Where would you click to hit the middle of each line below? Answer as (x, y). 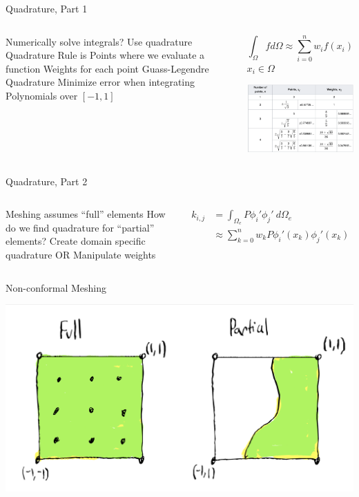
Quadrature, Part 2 (47, 181)
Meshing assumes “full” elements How (86, 214)
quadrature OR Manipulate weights (81, 254)
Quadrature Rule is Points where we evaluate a (105, 55)
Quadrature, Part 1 (47, 8)
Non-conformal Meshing (56, 287)
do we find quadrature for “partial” (80, 227)
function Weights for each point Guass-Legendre (107, 68)
